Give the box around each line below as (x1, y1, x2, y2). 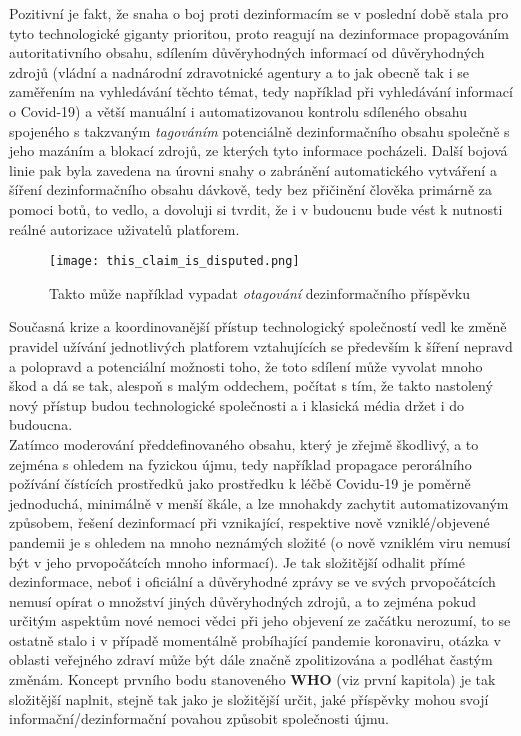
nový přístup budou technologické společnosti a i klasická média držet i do (9, 394, 464, 415)
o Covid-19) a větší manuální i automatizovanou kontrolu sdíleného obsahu (9, 100, 468, 121)
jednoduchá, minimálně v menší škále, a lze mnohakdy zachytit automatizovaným (9, 492, 509, 513)
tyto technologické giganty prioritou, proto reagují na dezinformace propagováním (9, 22, 509, 43)
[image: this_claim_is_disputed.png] (49, 254, 300, 269)
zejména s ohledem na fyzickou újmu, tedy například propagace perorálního (9, 453, 472, 474)
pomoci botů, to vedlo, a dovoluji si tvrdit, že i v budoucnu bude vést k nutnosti (9, 198, 503, 219)
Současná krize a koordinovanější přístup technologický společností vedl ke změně (9, 316, 507, 337)
